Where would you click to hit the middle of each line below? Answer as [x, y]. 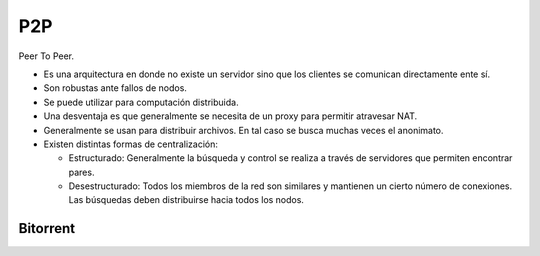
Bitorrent [46, 228]
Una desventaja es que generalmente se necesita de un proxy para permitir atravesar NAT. [230, 116]
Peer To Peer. [46, 56]
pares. [81, 172]
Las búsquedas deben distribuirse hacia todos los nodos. [186, 200]
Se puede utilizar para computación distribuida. [141, 102]
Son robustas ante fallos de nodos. [115, 88]
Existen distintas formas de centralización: [131, 144]
